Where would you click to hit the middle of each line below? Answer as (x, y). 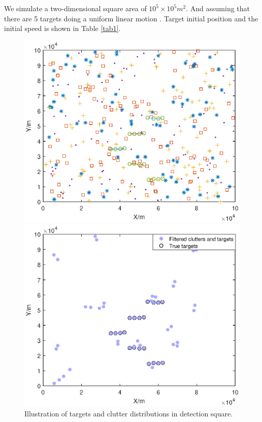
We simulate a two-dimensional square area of (75, 8)
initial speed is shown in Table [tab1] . (62, 28)
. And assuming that (218, 8)
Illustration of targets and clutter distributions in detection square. (129, 413)
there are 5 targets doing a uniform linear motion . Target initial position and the (131, 18)
